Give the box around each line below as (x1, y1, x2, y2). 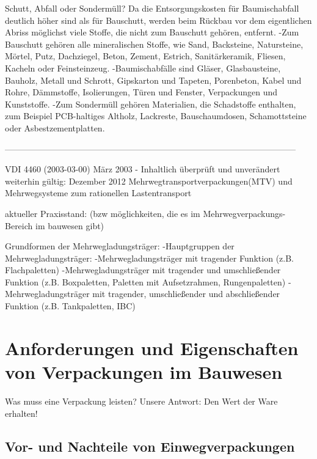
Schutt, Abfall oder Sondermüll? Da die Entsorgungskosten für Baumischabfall (5, 2, 299, 14)
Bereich (5, 219, 33, 232)
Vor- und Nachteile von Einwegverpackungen (5, 436, 295, 455)
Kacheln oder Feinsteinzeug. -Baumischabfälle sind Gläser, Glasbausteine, (5, 61, 281, 74)
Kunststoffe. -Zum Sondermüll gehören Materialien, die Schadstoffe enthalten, (5, 97, 296, 110)
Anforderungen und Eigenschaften (5, 335, 299, 360)
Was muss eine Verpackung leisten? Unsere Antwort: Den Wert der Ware (5, 394, 278, 407)
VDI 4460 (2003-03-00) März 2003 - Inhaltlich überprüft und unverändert (5, 163, 280, 175)
